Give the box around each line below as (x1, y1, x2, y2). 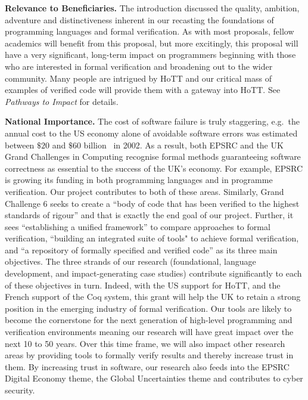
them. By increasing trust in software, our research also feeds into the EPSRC (5, 360, 290, 373)
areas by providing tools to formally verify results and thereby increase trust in (5, 349, 294, 361)
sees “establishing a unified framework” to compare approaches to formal (5, 220, 270, 232)
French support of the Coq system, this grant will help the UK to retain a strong (5, 290, 301, 303)
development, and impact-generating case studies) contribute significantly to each (5, 267, 302, 280)
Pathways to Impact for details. (5, 95, 119, 107)
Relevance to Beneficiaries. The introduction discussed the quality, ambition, (5, 2, 300, 14)
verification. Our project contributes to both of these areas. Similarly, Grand (5, 185, 284, 197)
